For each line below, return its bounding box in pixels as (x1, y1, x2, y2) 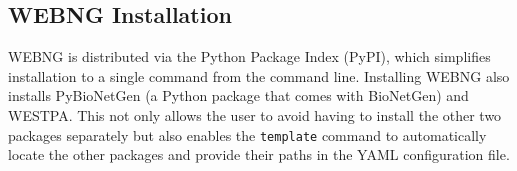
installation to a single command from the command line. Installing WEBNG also (8, 65, 510, 86)
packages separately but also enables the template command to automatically (8, 124, 487, 145)
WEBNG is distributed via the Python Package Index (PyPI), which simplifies (8, 46, 491, 67)
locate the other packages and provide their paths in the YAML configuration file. (8, 144, 510, 165)
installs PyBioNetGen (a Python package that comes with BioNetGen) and (8, 85, 469, 106)
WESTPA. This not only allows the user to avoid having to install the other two (8, 104, 502, 125)
